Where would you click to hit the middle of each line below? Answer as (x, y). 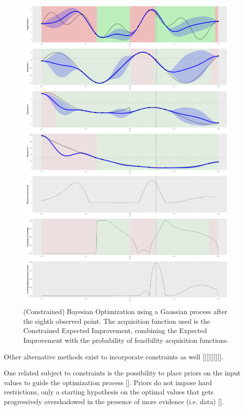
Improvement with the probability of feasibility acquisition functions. (126, 340)
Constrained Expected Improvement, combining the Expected (115, 330)
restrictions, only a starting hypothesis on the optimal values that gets (109, 392)
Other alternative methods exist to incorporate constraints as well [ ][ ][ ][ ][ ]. (114, 356)
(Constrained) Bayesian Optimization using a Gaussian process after (125, 311)
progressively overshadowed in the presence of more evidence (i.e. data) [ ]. (114, 401)
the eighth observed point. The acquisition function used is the (117, 321)
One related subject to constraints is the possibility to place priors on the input (122, 373)
